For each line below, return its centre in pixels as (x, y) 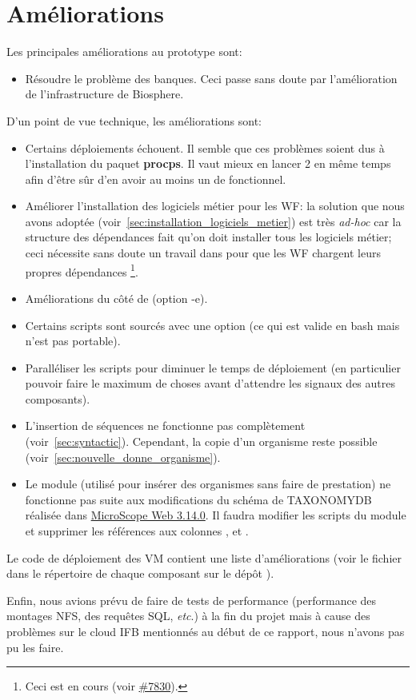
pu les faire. (35, 647)
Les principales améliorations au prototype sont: (124, 52)
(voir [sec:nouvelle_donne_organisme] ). (123, 457)
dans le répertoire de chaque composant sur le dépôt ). (140, 573)
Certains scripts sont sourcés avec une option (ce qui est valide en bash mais (212, 325)
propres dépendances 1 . (82, 270)
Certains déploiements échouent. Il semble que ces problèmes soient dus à (205, 147)
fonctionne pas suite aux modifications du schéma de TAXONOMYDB (198, 499)
